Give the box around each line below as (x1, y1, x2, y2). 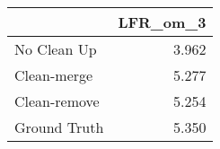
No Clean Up (14, 39, 97, 59)
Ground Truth (14, 117, 104, 137)
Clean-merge (14, 65, 93, 85)
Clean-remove (14, 91, 100, 111)
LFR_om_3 (118, 12, 207, 32)
